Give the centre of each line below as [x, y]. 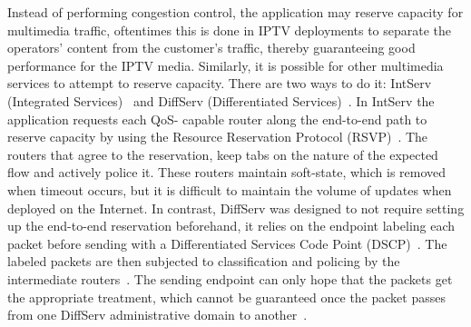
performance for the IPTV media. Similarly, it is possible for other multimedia [226, 65]
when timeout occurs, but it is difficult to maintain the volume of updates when [230, 189]
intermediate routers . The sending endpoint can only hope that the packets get [230, 278]
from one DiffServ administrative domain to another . [157, 315]
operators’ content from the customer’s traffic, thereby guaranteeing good [211, 48]
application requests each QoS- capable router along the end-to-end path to [217, 119]
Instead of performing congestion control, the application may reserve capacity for [235, 12]
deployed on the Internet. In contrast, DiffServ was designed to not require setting [236, 208]
